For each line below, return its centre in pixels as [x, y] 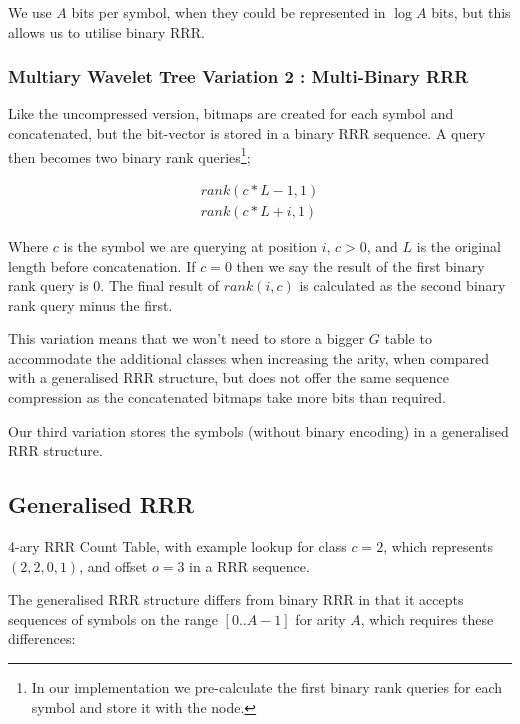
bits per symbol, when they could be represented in [228, 12]
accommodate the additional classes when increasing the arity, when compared [249, 357]
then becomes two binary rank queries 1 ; [129, 155]
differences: [42, 638]
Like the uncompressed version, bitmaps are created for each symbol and [231, 113]
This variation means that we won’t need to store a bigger [186, 338]
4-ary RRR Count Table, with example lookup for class [177, 546]
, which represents [438, 546]
